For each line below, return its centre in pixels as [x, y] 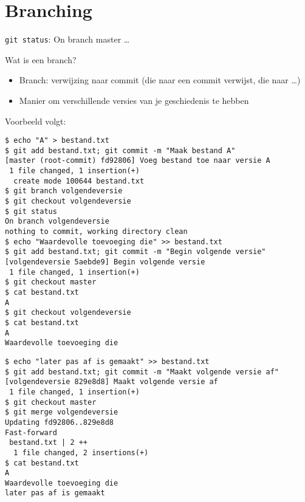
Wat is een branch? [41, 59]
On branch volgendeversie [57, 222]
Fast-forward [31, 432]
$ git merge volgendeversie [62, 412]
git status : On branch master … [67, 39]
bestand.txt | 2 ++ [49, 443]
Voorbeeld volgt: [36, 121]
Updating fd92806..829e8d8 [59, 422]
